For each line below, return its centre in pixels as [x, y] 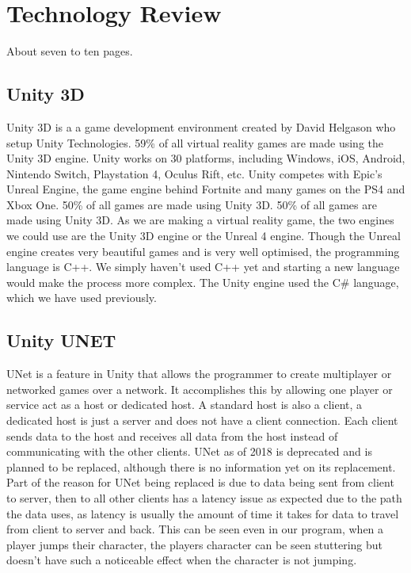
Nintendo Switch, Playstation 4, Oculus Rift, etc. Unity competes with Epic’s [194, 173]
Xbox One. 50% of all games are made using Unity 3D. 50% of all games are [192, 204]
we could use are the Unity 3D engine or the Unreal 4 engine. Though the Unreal [204, 236]
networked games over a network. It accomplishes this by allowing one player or [200, 389]
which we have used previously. [82, 298]
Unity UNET [61, 340]
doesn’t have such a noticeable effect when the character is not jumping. [182, 560]
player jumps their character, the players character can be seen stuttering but [195, 544]
